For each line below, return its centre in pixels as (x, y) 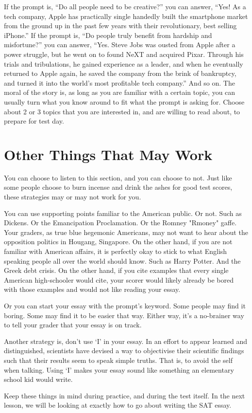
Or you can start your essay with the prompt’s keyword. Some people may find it (125, 305)
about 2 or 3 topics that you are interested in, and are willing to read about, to (122, 111)
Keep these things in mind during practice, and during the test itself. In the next (125, 395)
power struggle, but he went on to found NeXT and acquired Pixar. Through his (124, 54)
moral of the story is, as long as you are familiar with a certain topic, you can (120, 92)
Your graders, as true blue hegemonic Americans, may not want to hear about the (126, 232)
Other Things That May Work (108, 154)
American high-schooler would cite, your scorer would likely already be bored (119, 279)
